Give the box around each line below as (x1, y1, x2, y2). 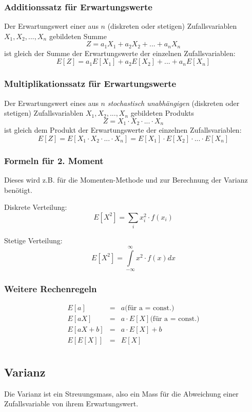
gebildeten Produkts (130, 108, 195, 118)
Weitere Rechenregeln (4, 282, 97, 295)
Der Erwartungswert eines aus (4, 97, 99, 108)
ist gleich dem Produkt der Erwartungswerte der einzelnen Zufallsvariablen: (4, 124, 242, 135)
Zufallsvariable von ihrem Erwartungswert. (4, 398, 139, 409)
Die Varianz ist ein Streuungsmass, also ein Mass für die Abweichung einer (4, 388, 239, 399)
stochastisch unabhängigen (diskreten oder (107, 97, 240, 108)
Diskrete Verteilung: (4, 202, 67, 212)
